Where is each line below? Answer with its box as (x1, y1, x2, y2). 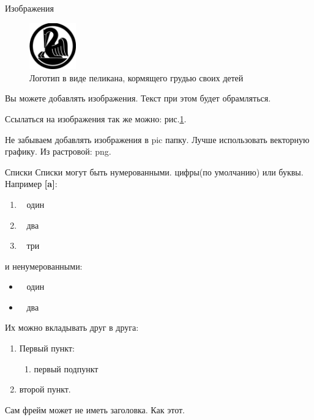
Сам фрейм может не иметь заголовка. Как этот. (5, 403, 185, 416)
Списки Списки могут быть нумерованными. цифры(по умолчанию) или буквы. (5, 165, 304, 178)
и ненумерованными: (5, 259, 83, 272)
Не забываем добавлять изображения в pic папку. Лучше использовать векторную (5, 133, 310, 146)
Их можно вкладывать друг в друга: (5, 321, 139, 334)
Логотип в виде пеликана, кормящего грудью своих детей (29, 71, 244, 84)
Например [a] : (5, 177, 58, 190)
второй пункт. (19, 383, 71, 396)
